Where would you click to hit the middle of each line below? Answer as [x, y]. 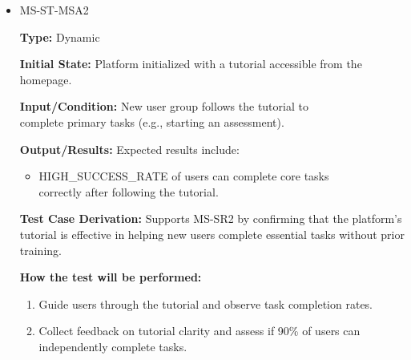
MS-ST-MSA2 [54, 10]
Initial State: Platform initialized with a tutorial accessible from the [191, 64]
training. [40, 250]
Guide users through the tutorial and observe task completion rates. [206, 303]
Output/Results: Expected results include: [129, 149]
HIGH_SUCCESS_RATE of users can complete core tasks [184, 176]
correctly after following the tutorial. [129, 191]
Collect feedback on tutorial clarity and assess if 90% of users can [199, 331]
